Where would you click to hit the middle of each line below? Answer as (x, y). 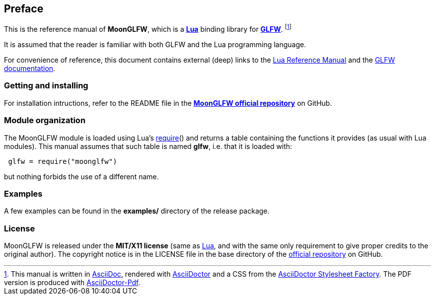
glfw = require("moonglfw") (63, 161)
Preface (24, 9)
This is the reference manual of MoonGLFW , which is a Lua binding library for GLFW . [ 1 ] (148, 29)
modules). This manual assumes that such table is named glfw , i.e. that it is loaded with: (148, 146)
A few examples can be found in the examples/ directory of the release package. (137, 211)
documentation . (30, 69)
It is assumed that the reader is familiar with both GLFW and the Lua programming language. (155, 45)
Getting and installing (46, 86)
